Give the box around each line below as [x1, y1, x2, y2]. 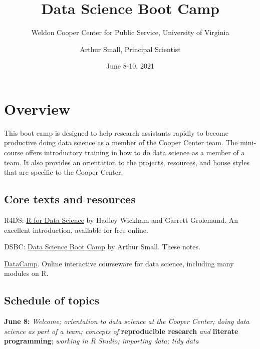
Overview [4, 98, 71, 119]
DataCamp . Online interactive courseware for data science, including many [4, 258, 234, 268]
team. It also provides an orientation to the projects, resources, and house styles [4, 157, 249, 167]
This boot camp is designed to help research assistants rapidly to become [4, 127, 228, 138]
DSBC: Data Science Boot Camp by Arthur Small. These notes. [4, 241, 200, 252]
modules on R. [4, 268, 49, 278]
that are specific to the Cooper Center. [4, 167, 123, 177]
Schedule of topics [4, 292, 99, 308]
